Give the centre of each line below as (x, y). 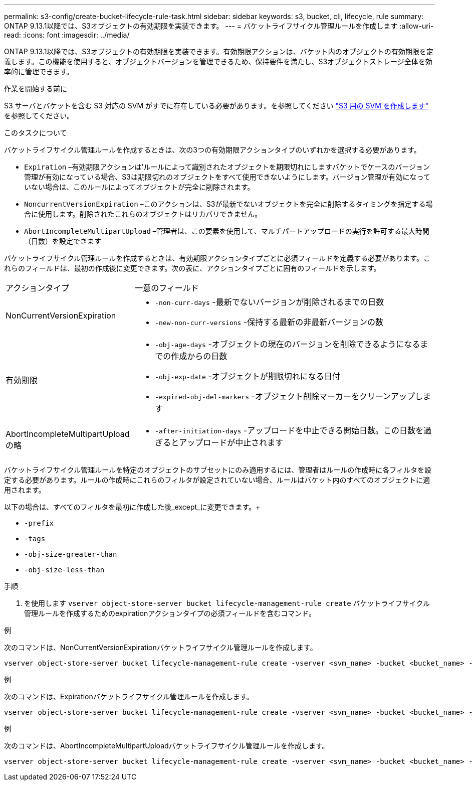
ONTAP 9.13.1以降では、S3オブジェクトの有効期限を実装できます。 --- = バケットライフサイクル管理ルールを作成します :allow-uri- (219, 26)
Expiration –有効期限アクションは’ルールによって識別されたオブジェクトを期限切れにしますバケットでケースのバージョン (227, 167)
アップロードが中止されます (231, 442)
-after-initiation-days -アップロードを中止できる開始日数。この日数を (289, 430)
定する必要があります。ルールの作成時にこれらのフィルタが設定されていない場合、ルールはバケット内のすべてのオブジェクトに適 (217, 480)
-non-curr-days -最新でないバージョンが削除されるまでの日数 (270, 302)
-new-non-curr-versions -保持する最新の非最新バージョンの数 (269, 322)
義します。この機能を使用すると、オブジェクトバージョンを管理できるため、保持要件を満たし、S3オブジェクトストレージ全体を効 (218, 61)
